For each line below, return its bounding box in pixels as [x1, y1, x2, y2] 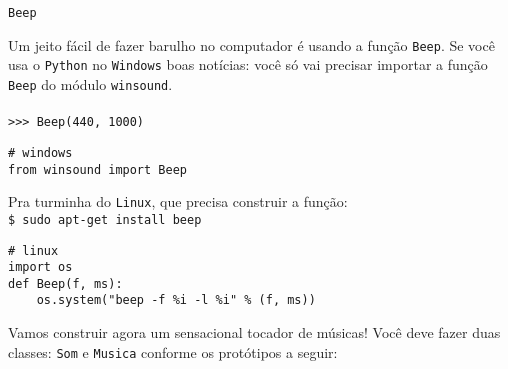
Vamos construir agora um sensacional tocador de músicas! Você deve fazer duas [8, 322, 501, 343]
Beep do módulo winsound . [8, 73, 173, 94]
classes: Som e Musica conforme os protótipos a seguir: [8, 341, 338, 362]
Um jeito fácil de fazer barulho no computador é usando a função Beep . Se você [8, 34, 495, 55]
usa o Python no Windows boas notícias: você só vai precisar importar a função [8, 54, 488, 75]
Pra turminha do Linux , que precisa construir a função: [8, 191, 348, 212]
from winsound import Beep [8, 162, 187, 177]
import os [8, 260, 73, 275]
